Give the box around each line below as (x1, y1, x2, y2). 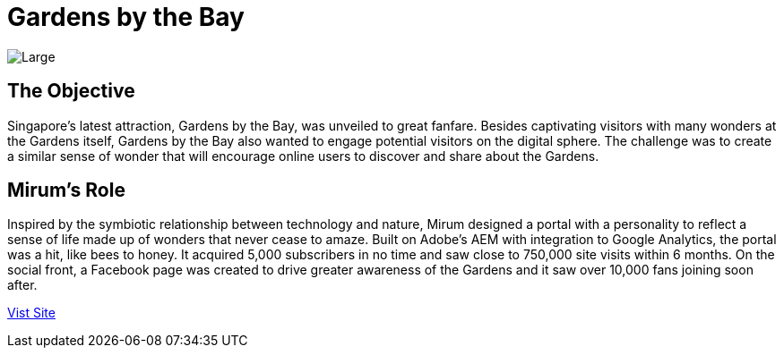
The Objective (7, 80, 135, 103)
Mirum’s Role (7, 179, 125, 202)
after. (7, 277, 38, 293)
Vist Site (7, 305, 56, 321)
